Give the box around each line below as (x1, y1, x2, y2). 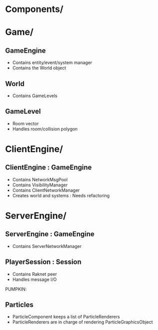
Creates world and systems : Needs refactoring (12, 192, 110, 198)
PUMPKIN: (5, 286, 27, 292)
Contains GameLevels (12, 93, 58, 99)
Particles (5, 300, 34, 309)
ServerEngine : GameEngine (5, 230, 95, 238)
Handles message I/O (12, 276, 57, 282)
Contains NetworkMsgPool (12, 176, 68, 182)
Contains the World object (12, 65, 66, 71)
